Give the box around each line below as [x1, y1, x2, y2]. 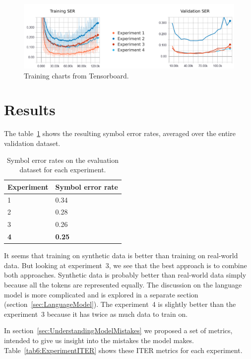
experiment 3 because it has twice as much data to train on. [4, 308, 188, 319]
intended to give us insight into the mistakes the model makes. [4, 335, 194, 345]
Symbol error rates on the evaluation [6, 154, 119, 165]
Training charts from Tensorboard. [24, 70, 129, 80]
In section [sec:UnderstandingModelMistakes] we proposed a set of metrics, [4, 325, 233, 336]
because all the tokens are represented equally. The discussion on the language [4, 279, 242, 289]
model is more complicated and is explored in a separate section [4, 289, 198, 299]
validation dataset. [4, 138, 61, 148]
